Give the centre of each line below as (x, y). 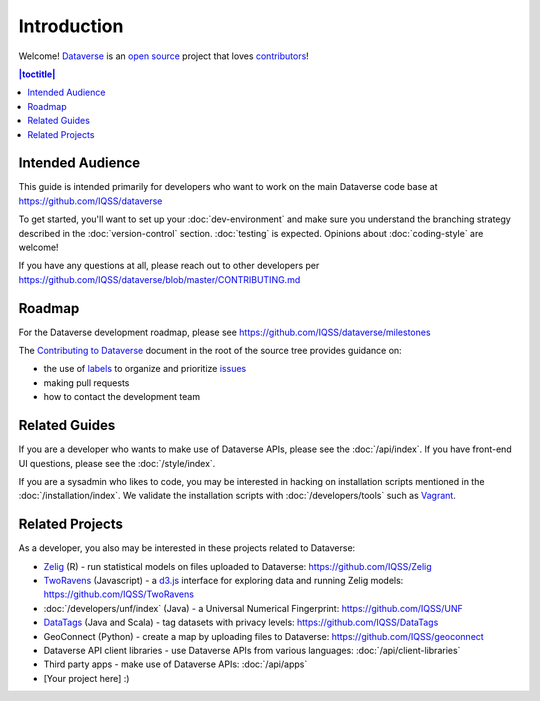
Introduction (71, 26)
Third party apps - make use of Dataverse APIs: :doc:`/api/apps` (175, 664)
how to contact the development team (121, 397)
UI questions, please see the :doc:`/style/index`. (117, 463)
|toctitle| (37, 74)
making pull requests (86, 382)
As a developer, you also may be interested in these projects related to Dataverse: (187, 548)
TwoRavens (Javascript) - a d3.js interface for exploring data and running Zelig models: (223, 580)
